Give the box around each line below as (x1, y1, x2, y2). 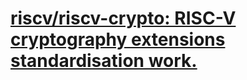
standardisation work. (10, 50, 198, 72)
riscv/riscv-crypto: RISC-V (10, 7, 237, 30)
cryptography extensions (10, 28, 226, 51)
